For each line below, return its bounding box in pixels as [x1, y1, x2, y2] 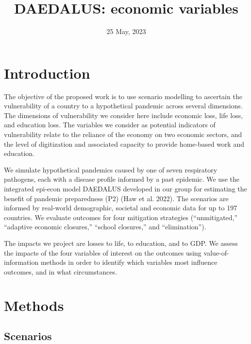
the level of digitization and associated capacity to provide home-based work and [4, 138, 244, 149]
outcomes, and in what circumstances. [4, 266, 117, 276]
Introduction [4, 63, 90, 83]
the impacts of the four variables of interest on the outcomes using [4, 247, 201, 258]
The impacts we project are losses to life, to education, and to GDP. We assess [4, 238, 238, 248]
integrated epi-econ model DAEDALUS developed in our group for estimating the [4, 184, 247, 193]
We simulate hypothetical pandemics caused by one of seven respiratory [4, 164, 218, 174]
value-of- [203, 247, 229, 258]
